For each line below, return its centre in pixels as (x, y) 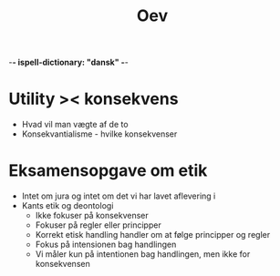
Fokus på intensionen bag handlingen (106, 245)
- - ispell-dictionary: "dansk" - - (68, 62)
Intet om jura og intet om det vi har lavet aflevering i (119, 196)
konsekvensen (62, 264)
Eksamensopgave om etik (108, 171)
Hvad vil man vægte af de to (75, 125)
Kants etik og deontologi (67, 206)
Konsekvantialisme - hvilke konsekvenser (99, 134)
